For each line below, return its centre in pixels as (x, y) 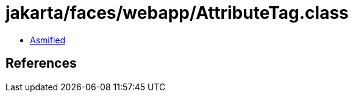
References (41, 63)
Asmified (48, 40)
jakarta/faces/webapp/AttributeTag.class (177, 13)
